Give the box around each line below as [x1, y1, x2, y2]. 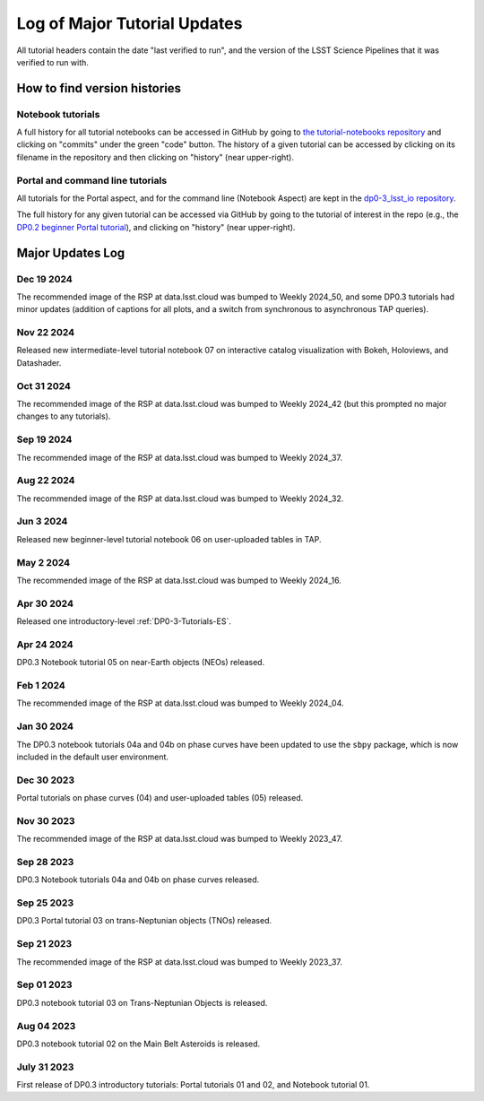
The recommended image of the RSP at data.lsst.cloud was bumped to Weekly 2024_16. [16, 575, 342, 585]
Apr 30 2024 [16, 597, 73, 610]
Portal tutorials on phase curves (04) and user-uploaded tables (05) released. [16, 793, 304, 803]
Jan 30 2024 [16, 720, 74, 733]
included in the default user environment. [16, 751, 169, 762]
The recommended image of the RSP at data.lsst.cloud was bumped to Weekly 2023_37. [16, 956, 342, 967]
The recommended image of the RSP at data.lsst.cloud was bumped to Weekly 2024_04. [16, 698, 344, 708]
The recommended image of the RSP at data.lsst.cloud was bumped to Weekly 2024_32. [16, 493, 344, 504]
